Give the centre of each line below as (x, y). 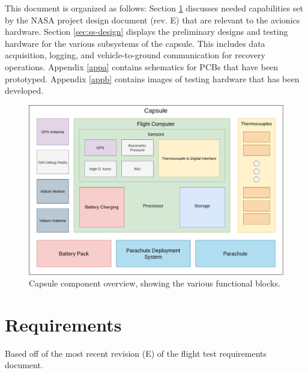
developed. (24, 90)
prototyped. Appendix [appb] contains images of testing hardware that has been (152, 78)
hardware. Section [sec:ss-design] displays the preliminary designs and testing (146, 32)
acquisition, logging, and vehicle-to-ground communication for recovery (135, 55)
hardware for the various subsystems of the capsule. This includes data (135, 43)
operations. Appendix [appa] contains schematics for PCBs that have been (142, 66)
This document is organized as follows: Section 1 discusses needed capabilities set (154, 8)
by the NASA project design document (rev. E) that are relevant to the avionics (152, 20)
